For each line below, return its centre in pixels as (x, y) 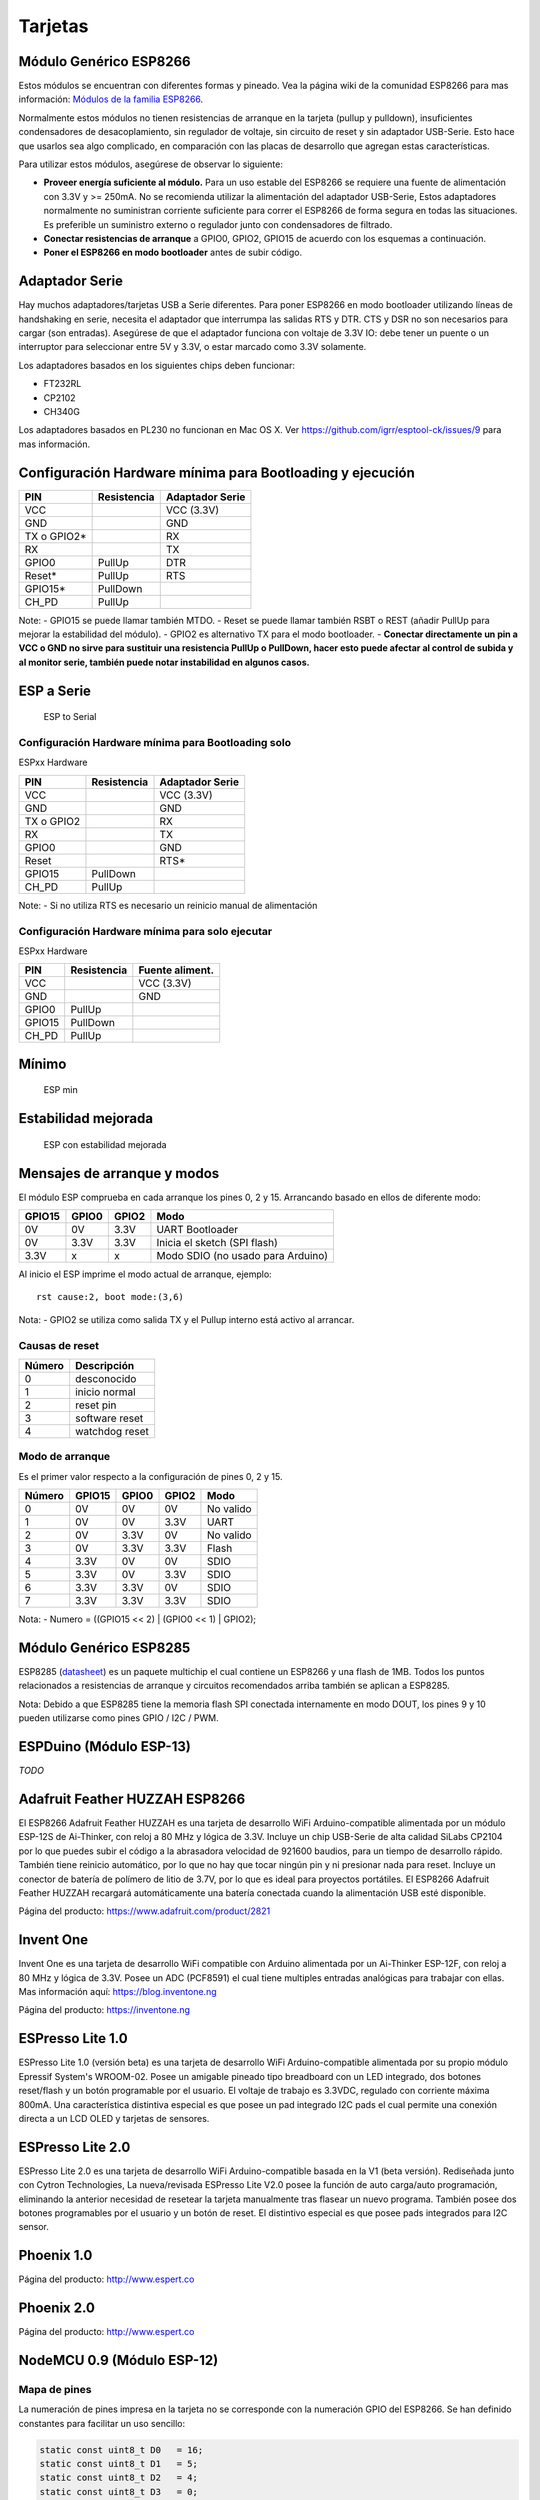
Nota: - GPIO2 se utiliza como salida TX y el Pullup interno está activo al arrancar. (186, 1319)
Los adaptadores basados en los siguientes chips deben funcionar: (156, 365)
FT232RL (62, 384)
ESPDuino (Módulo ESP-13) (105, 1746)
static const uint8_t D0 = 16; (121, 2449)
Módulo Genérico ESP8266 (104, 61)
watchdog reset (112, 1431)
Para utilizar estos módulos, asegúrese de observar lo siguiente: (151, 164)
